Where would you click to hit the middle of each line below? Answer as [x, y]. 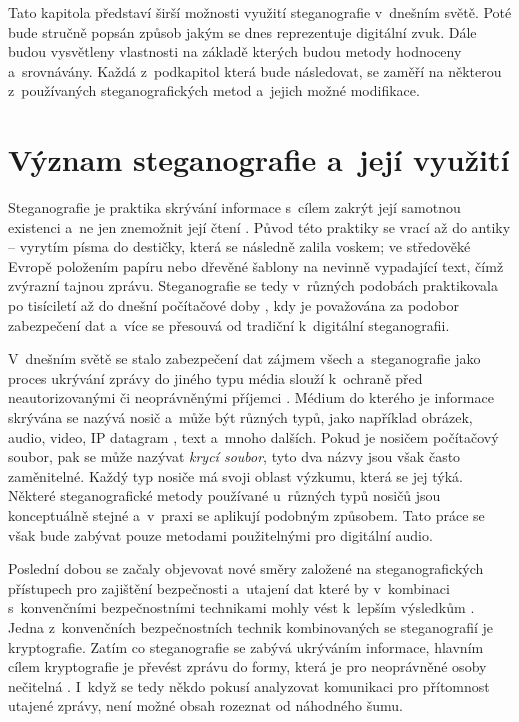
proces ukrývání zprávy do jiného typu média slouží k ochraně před [215, 377]
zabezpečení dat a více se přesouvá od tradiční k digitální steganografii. [229, 324]
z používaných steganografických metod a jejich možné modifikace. [214, 90]
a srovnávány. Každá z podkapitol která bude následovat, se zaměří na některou [255, 70]
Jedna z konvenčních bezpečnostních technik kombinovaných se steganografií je [250, 626]
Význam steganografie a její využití [259, 159]
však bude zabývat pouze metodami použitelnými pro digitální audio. [220, 534]
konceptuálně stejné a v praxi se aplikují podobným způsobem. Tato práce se [246, 515]
